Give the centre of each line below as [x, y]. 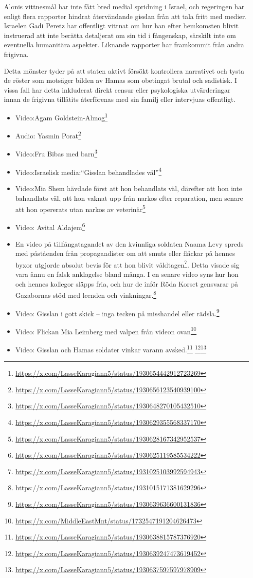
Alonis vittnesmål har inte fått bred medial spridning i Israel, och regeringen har [124, 6]
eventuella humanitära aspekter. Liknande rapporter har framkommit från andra [124, 45]
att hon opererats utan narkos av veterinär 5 [80, 208]
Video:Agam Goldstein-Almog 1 [61, 116]
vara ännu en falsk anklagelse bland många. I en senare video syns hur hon [127, 274]
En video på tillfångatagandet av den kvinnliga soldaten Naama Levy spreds [129, 243]
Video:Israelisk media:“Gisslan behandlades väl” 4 [88, 171]
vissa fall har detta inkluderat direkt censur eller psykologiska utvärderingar [117, 89]
